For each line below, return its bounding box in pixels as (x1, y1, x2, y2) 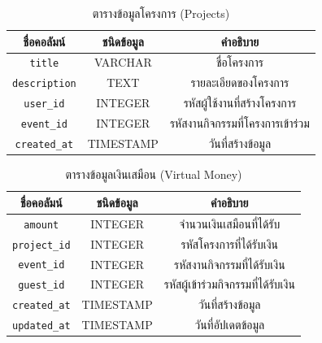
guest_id (18, 280, 65, 292)
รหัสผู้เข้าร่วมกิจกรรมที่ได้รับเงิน (163, 276, 295, 293)
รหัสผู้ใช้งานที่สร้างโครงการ (183, 94, 297, 111)
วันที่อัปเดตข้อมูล (194, 316, 265, 333)
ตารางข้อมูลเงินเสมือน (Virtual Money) (65, 166, 242, 183)
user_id (24, 98, 65, 111)
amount (24, 219, 59, 231)
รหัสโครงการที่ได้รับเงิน (181, 235, 279, 252)
